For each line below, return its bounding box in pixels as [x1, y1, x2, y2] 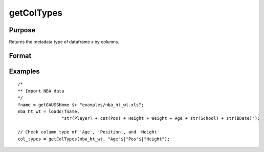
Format [9, 51, 32, 60]
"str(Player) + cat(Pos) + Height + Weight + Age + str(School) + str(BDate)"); [61, 115, 260, 121]
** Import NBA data [18, 88, 65, 94]
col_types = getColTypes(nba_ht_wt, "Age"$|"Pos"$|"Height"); [18, 136, 170, 142]
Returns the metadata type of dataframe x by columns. [9, 39, 119, 45]
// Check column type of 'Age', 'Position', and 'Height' [18, 130, 160, 135]
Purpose [9, 26, 36, 34]
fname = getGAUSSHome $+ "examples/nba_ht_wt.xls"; [18, 102, 144, 108]
